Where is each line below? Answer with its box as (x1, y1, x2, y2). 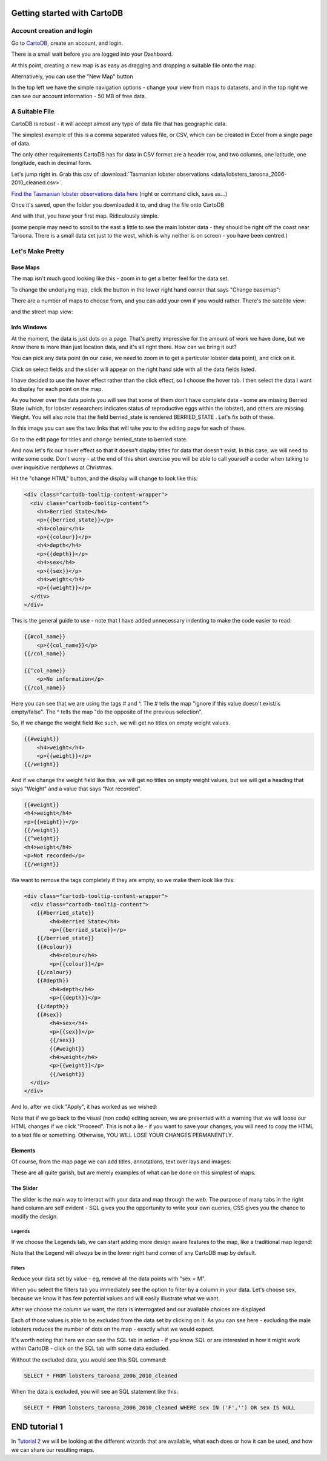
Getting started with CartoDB (11, 8, 124, 18)
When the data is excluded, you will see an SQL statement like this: (11, 1388, 178, 1395)
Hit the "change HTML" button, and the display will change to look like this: (11, 475, 198, 482)
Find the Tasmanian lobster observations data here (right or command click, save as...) (11, 190, 228, 197)
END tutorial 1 (11, 1422, 64, 1432)
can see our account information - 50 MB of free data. (11, 92, 147, 99)
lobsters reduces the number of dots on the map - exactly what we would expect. (11, 1325, 215, 1332)
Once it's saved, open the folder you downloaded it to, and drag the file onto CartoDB (11, 201, 225, 209)
